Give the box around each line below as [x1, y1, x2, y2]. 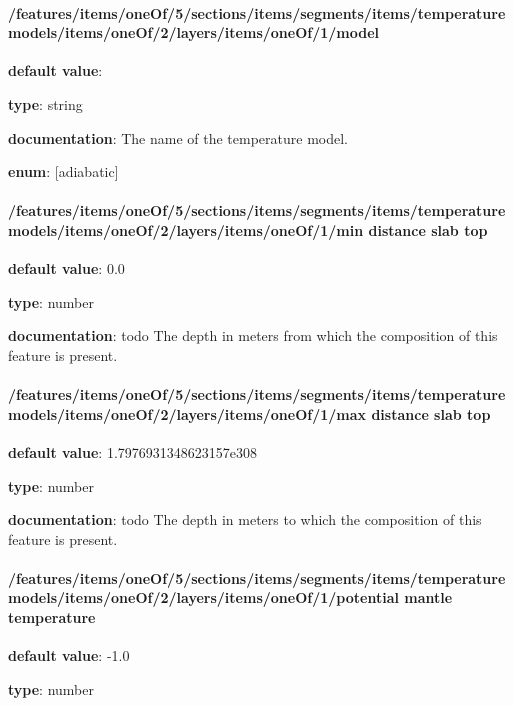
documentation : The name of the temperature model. [8, 127, 348, 148]
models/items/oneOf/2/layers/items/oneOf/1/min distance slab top [8, 219, 488, 240]
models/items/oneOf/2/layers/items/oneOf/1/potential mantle [8, 587, 453, 608]
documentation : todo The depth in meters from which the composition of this [8, 325, 498, 346]
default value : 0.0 [8, 258, 125, 279]
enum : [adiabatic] [8, 161, 119, 182]
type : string [8, 93, 83, 114]
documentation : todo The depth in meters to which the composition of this [8, 509, 482, 530]
